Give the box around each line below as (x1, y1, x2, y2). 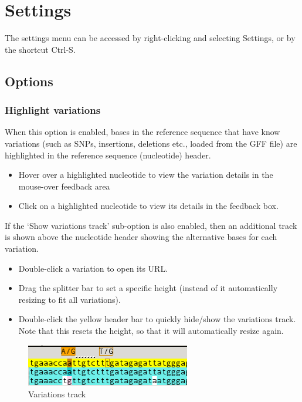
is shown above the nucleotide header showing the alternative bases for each (5, 231, 277, 243)
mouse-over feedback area (18, 180, 110, 192)
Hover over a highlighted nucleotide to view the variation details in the (18, 168, 273, 181)
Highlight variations (5, 103, 101, 117)
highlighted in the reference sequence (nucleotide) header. (5, 148, 211, 161)
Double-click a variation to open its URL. (18, 262, 168, 274)
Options (5, 72, 53, 90)
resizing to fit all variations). (18, 293, 121, 305)
